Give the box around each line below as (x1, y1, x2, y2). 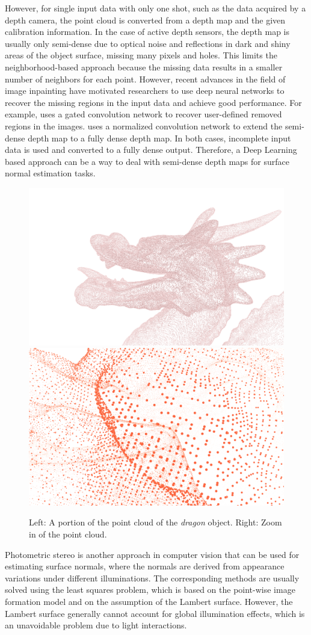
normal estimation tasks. (5, 167, 96, 179)
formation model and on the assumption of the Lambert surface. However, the (5, 595, 293, 608)
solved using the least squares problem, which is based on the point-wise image (5, 583, 295, 596)
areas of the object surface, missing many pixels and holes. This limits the (5, 49, 277, 61)
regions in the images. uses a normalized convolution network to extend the (5, 119, 283, 132)
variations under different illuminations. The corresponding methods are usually (5, 571, 300, 584)
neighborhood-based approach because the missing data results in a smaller (5, 60, 283, 73)
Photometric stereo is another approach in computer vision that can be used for (5, 548, 300, 560)
